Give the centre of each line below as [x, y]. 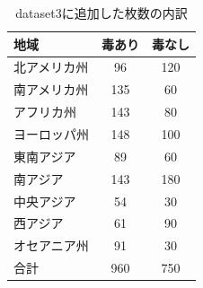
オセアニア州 [51, 245]
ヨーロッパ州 [51, 133]
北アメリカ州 [51, 67]
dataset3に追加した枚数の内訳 [101, 13]
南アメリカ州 [51, 89]
